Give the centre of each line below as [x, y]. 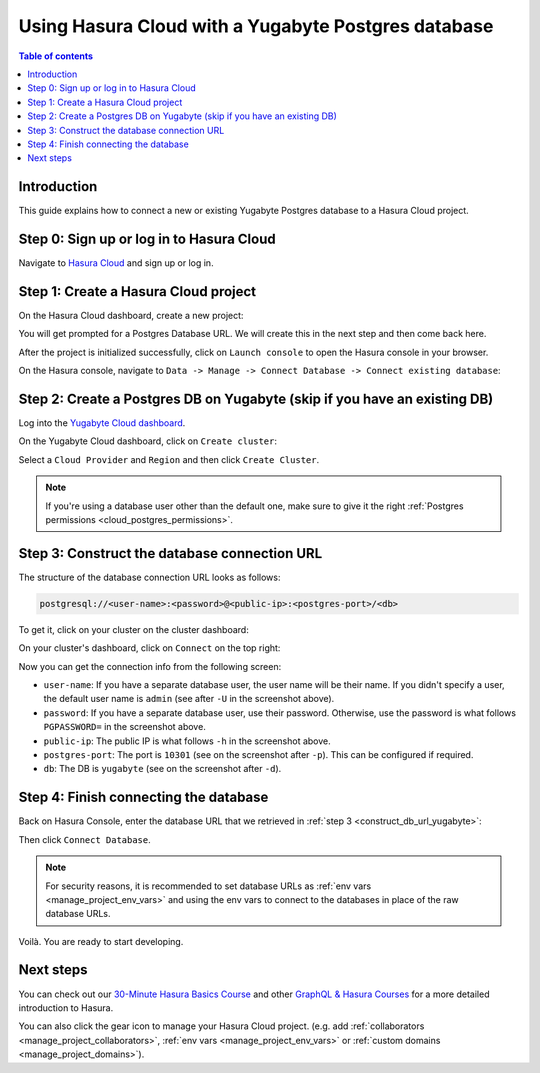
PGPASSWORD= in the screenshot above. [125, 727]
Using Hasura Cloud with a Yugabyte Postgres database [256, 26]
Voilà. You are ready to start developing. [101, 941]
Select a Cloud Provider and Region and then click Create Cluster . [169, 459]
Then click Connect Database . [84, 839]
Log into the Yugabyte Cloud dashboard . [102, 423]
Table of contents [56, 56]
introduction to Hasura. [66, 1007]
